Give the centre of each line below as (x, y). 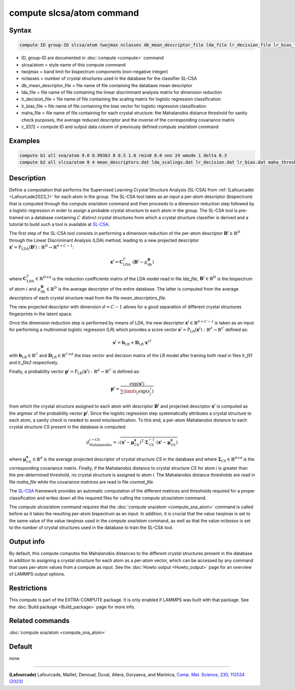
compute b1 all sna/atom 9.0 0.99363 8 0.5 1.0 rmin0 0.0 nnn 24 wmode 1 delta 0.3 (123, 156)
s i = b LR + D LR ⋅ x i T (132, 343)
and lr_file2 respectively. (34, 362)
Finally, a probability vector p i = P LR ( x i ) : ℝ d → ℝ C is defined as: (74, 372)
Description (28, 178)
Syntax (20, 30)
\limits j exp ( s (137, 392)
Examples (25, 141)
